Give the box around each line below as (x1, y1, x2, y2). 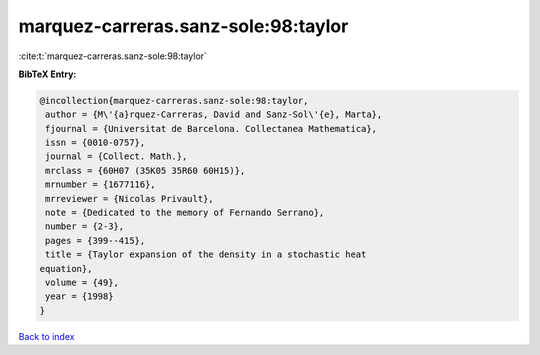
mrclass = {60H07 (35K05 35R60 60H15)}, (45, 165, 246, 176)
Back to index (18, 330, 75, 342)
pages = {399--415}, (45, 235, 146, 246)
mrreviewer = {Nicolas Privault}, (45, 193, 214, 204)
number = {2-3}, (45, 221, 125, 232)
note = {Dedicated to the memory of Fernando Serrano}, (45, 207, 325, 219)
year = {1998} (45, 291, 114, 302)
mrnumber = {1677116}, (45, 179, 157, 190)
